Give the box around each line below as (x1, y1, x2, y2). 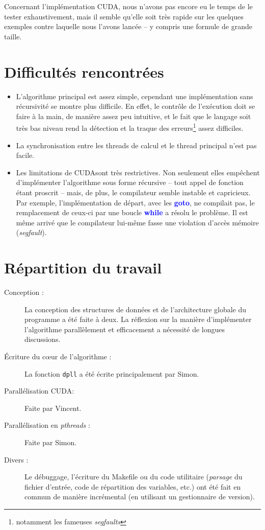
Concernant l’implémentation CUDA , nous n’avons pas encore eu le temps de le (4, 1, 253, 11)
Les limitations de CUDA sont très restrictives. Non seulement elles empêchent (16, 167, 260, 177)
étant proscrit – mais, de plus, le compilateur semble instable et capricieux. (16, 187, 251, 197)
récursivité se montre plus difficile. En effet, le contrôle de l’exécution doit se (16, 101, 255, 111)
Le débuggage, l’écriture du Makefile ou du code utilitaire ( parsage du (24, 471, 243, 482)
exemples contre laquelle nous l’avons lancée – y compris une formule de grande (4, 21, 252, 32)
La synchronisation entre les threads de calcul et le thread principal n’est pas (16, 140, 257, 150)
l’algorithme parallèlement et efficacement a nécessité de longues (24, 324, 225, 334)
